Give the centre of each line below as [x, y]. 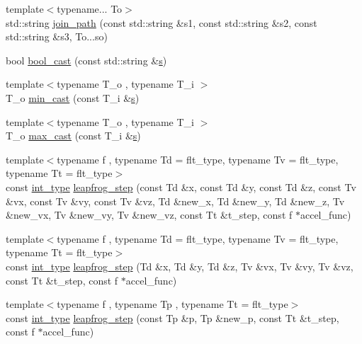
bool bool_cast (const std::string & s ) [86, 60]
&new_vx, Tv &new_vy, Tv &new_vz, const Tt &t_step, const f [149, 215]
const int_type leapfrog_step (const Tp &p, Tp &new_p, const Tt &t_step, [172, 317]
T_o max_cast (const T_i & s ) [73, 136]
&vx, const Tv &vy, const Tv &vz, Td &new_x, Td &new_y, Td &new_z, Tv [175, 201]
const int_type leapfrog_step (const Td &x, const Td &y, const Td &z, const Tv [181, 187]
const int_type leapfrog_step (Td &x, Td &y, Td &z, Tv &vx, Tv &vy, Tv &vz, [180, 266]
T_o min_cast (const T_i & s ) [73, 97]
